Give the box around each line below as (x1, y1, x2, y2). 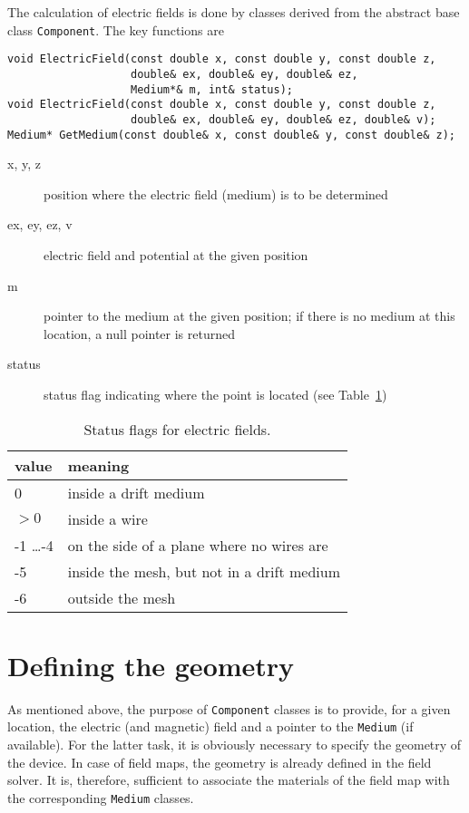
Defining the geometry (7, 646, 295, 683)
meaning (67, 454, 130, 476)
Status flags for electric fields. (83, 418, 271, 440)
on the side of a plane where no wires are (67, 534, 328, 556)
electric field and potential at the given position (44, 245, 308, 264)
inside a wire (67, 508, 148, 529)
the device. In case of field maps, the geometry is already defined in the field (7, 752, 432, 771)
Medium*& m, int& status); (131, 82, 294, 96)
